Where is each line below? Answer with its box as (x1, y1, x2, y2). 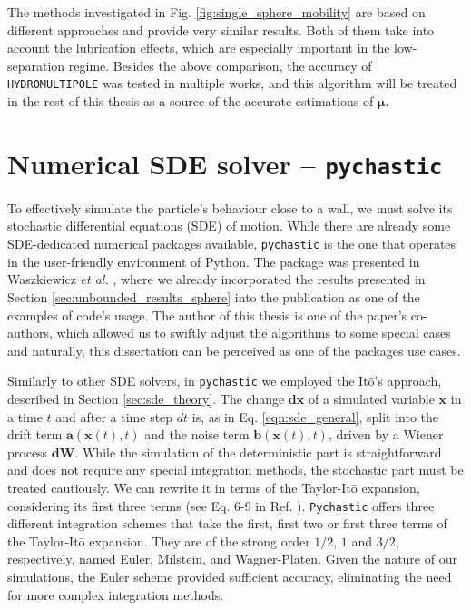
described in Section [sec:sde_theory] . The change (7, 389, 285, 408)
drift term (7, 425, 63, 444)
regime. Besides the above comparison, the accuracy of (68, 55, 372, 74)
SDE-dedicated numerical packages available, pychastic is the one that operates (7, 234, 456, 253)
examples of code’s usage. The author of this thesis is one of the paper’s (7, 305, 407, 324)
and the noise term (144, 425, 250, 444)
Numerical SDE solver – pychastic (7, 144, 443, 182)
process (7, 442, 48, 461)
